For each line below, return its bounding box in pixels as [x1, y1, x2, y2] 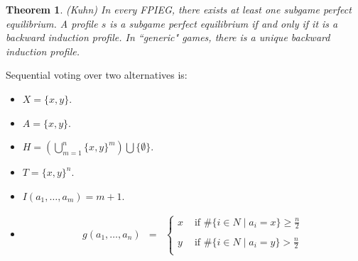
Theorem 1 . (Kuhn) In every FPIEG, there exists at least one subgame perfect [6, 2, 352, 16]
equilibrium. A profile [6, 16, 98, 30]
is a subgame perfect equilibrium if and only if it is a [109, 16, 338, 30]
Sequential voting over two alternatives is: [6, 67, 188, 82]
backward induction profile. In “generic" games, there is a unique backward [6, 30, 330, 45]
